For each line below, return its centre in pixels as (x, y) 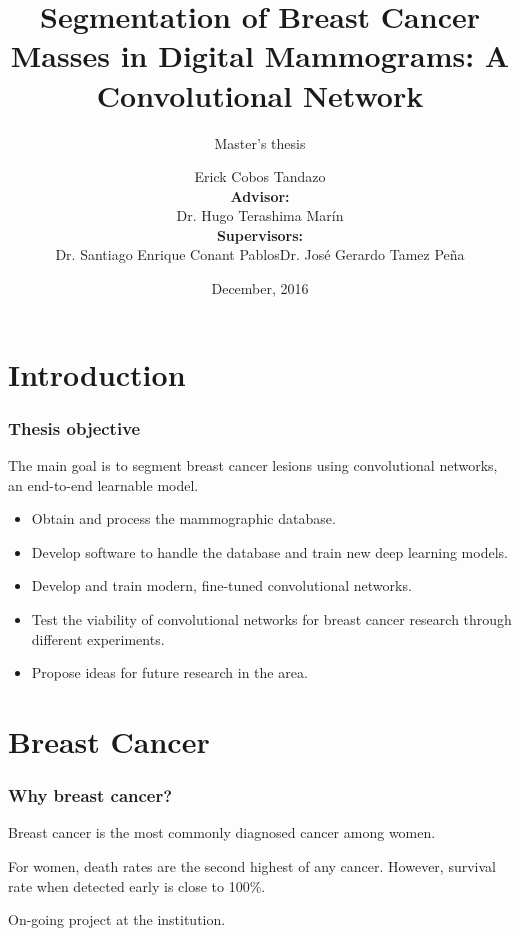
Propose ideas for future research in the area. (169, 672)
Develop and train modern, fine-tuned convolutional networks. (221, 585)
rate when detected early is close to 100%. (137, 885)
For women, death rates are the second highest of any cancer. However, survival (252, 866)
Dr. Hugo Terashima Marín (260, 215)
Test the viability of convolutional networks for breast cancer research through (271, 619)
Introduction (97, 373)
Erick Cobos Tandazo (260, 176)
